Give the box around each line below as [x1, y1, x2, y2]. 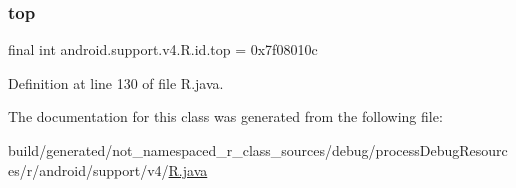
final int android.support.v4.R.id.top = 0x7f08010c [8, 39, 318, 60]
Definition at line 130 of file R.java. [8, 72, 224, 93]
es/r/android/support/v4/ [8, 159, 169, 180]
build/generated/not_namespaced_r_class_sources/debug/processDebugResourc [8, 140, 508, 160]
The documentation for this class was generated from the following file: [8, 106, 443, 127]
